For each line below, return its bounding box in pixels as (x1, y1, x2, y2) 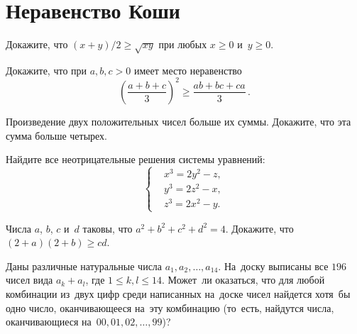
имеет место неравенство (133, 62, 242, 77)
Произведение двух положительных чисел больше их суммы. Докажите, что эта (6, 113, 351, 128)
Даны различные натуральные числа (6, 258, 163, 273)
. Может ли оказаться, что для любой (162, 272, 325, 287)
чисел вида (6, 272, 53, 287)
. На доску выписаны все (218, 258, 329, 273)
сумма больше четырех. (6, 128, 108, 143)
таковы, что (82, 221, 133, 235)
